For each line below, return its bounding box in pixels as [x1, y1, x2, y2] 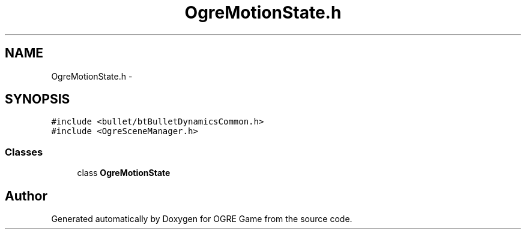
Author [5, 188, 47, 203]
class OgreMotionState [77, 168, 171, 178]
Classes [5, 145, 43, 158]
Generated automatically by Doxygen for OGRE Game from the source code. [51, 214, 352, 224]
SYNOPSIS [5, 92, 70, 107]
